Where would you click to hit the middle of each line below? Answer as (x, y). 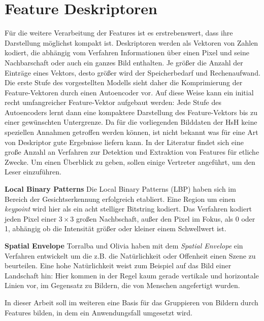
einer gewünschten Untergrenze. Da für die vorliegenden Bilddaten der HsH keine (131, 122)
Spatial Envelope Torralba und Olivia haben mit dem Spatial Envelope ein (124, 245)
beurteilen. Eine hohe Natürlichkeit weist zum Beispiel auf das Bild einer (118, 265)
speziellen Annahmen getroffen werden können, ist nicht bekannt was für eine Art (131, 132)
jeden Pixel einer (31, 218)
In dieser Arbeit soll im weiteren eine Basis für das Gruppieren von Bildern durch (131, 302)
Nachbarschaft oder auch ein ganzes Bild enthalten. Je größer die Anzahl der (124, 62)
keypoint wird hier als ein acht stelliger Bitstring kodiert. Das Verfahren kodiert (128, 209)
